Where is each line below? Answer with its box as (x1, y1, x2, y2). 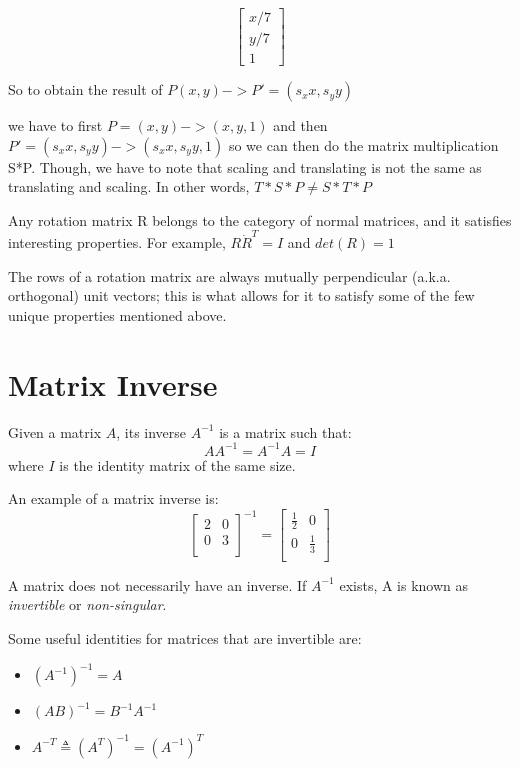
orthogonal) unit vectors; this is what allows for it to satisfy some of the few (8, 285, 475, 306)
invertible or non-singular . (8, 594, 167, 615)
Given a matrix (8, 421, 102, 442)
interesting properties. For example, (8, 232, 226, 253)
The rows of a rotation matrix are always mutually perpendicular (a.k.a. (8, 265, 451, 286)
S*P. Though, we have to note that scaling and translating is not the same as (8, 156, 482, 177)
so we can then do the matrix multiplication (228, 134, 499, 155)
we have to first (8, 115, 103, 136)
